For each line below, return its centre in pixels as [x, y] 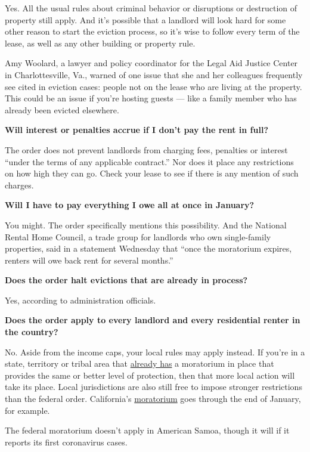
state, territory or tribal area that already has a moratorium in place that [139, 363]
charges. [19, 185]
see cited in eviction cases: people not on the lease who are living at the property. [154, 86]
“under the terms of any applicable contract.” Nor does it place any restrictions [149, 161]
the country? [32, 332]
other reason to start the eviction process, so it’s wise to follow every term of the [152, 31]
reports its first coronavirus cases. [66, 442]
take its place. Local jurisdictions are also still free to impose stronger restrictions [154, 387]
